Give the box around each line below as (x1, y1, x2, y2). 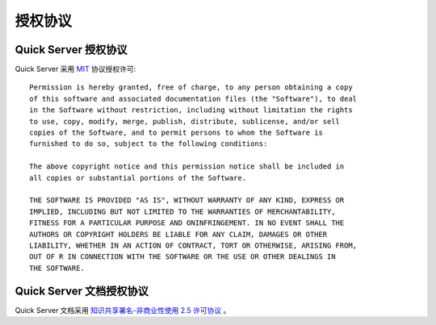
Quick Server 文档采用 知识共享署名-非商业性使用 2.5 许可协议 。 (15, 305, 231, 315)
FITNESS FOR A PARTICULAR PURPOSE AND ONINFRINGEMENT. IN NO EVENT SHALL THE (29, 219, 345, 227)
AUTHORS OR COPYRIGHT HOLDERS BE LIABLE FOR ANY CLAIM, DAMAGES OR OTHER (29, 230, 328, 239)
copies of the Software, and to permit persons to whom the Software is (29, 128, 323, 137)
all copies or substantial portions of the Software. (29, 173, 246, 182)
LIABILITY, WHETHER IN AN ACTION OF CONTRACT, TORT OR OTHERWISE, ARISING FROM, (29, 240, 358, 250)
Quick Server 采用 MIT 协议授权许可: (15, 65, 136, 74)
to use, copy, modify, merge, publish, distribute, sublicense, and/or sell (29, 117, 341, 126)
